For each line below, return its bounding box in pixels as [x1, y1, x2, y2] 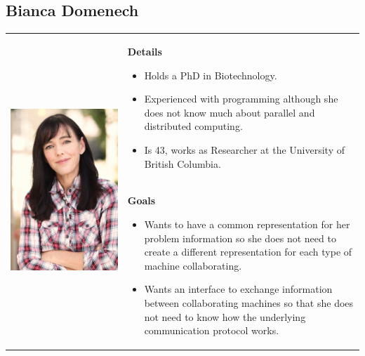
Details [127, 44, 162, 58]
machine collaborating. [144, 258, 242, 272]
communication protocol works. [144, 323, 279, 338]
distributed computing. [144, 119, 243, 133]
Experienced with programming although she [144, 91, 338, 106]
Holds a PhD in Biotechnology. [144, 67, 277, 82]
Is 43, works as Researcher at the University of [144, 142, 345, 157]
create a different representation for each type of [144, 244, 352, 259]
